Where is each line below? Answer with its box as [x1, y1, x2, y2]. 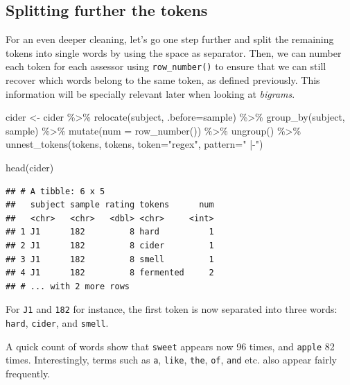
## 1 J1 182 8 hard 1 [6, 227, 214, 237]
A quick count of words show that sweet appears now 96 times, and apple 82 [6, 339, 335, 353]
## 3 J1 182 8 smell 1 [6, 254, 214, 264]
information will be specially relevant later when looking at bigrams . [6, 86, 295, 101]
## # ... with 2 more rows [6, 281, 130, 291]
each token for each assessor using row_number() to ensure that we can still [6, 59, 326, 74]
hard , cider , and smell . [6, 316, 109, 330]
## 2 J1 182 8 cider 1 [6, 240, 214, 250]
